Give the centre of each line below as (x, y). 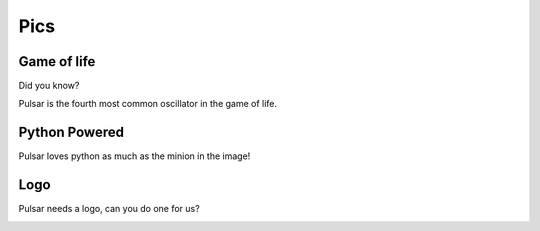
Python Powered (71, 132)
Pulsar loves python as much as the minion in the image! (134, 156)
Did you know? (49, 86)
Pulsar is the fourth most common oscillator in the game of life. (148, 104)
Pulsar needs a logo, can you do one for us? (109, 209)
